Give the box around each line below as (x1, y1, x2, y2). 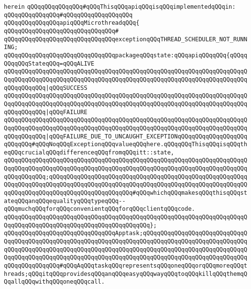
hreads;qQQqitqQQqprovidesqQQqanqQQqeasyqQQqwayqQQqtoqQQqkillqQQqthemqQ (4, 270, 248, 277)
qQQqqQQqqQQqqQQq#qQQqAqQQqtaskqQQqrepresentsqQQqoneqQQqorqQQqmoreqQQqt (4, 262, 248, 269)
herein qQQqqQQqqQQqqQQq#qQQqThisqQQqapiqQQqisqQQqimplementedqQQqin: (4, 3, 236, 10)
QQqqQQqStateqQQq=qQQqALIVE (4, 60, 95, 67)
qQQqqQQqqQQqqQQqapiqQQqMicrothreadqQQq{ (4, 19, 140, 27)
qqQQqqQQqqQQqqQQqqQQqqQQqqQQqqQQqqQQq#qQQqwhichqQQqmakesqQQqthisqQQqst (4, 189, 248, 197)
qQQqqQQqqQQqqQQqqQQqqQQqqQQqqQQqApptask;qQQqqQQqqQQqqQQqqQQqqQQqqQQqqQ (4, 230, 248, 237)
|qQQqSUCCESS (45, 84, 87, 91)
